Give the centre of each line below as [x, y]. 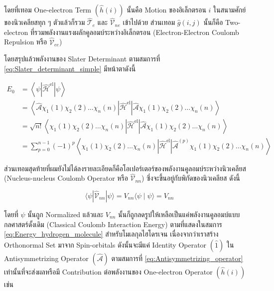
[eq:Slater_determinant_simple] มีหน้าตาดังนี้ [70, 68]
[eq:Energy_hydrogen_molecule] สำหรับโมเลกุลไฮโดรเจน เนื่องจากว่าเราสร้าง [111, 234]
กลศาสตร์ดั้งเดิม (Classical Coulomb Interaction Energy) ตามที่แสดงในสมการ [113, 224]
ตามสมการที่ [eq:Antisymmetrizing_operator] [177, 258]
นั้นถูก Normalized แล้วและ [66, 214]
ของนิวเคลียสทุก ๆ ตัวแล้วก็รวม [45, 22]
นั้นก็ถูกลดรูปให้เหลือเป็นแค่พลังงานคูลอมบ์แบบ [179, 214]
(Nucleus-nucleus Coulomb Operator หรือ [66, 178]
